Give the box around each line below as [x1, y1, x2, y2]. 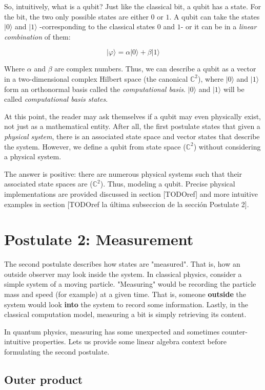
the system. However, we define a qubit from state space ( [4, 141, 186, 152]
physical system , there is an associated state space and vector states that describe [4, 131, 260, 141]
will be [223, 83, 244, 94]
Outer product [4, 371, 83, 387]
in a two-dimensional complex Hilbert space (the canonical [4, 73, 188, 84]
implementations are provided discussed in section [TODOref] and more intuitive [4, 188, 258, 199]
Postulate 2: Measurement [4, 229, 194, 250]
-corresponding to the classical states [39, 21, 155, 32]
